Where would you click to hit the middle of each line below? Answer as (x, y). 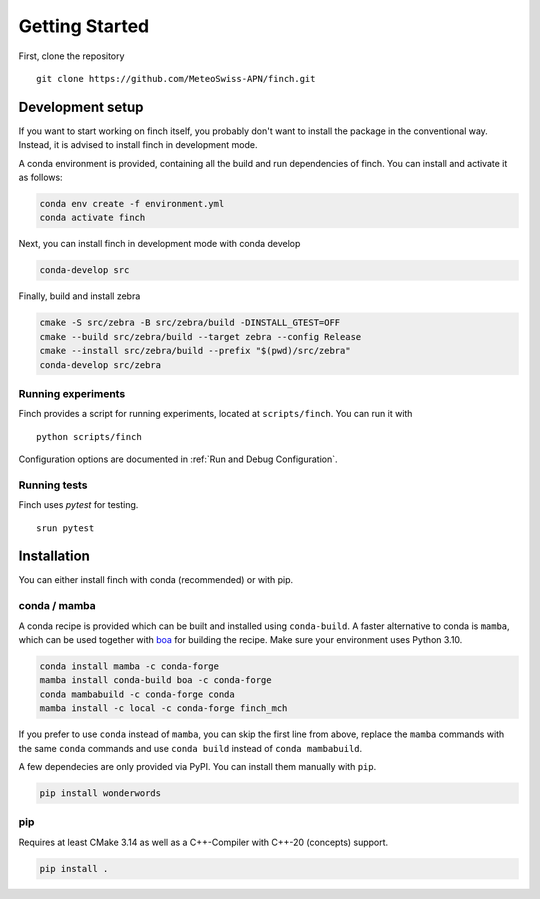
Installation (54, 556)
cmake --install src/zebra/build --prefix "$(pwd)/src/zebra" (195, 351)
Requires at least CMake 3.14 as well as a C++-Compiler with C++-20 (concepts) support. (203, 842)
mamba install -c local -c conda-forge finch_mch (163, 708)
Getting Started (84, 26)
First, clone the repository (71, 56)
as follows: (41, 177)
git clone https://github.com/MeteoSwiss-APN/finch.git (176, 78)
